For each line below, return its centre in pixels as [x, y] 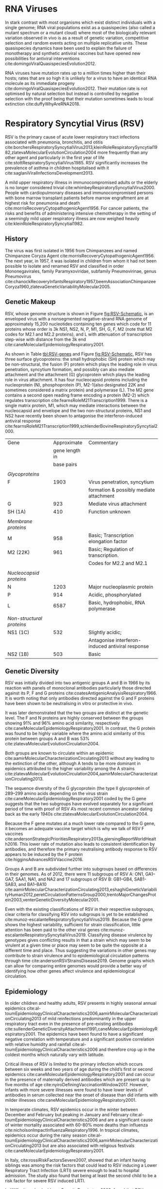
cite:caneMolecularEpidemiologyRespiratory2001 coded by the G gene [76, 799]
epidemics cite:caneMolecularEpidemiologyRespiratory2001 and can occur [80, 1075]
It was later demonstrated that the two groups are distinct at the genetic [77, 713]
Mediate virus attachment [118, 504]
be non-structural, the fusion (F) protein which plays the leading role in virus [81, 364]
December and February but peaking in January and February [67, 1115]
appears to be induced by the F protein [44, 854]
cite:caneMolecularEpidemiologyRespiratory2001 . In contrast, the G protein [80, 728]
